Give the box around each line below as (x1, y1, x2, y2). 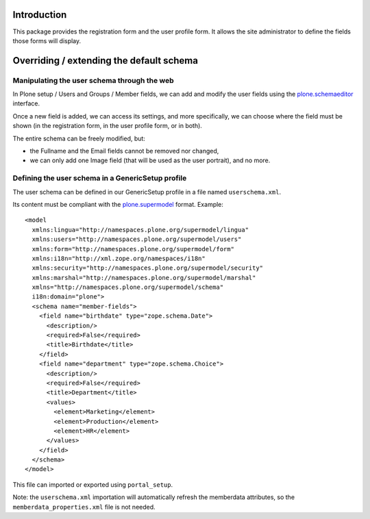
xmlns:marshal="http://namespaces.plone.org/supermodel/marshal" (32, 274, 256, 281)
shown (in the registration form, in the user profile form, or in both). (12, 122, 202, 130)
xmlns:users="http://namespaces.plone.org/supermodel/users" (32, 236, 242, 243)
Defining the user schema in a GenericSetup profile (12, 173, 187, 183)
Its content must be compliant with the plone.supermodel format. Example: (12, 200, 224, 208)
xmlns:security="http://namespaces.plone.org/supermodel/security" (32, 264, 264, 272)
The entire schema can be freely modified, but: (12, 134, 145, 142)
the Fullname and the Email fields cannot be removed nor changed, (29, 147, 219, 155)
